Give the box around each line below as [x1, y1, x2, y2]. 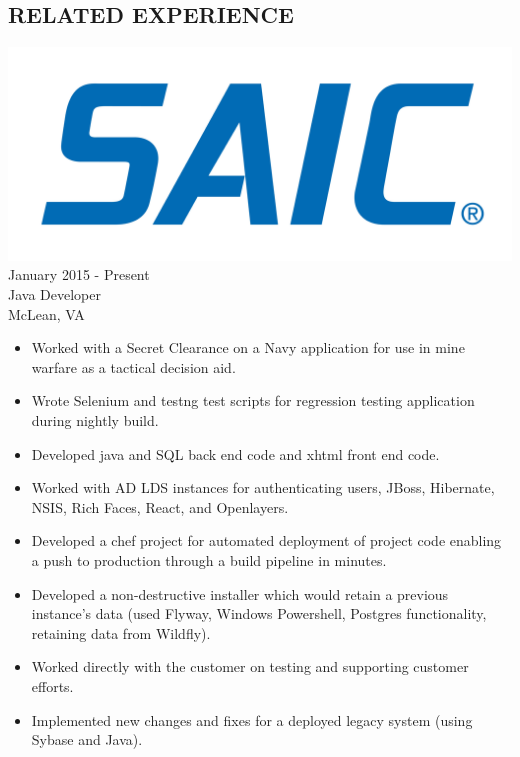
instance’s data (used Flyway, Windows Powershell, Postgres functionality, [31, 603, 487, 624]
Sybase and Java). [31, 729, 143, 750]
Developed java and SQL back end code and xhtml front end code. [31, 443, 440, 464]
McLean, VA [8, 303, 85, 324]
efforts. [31, 675, 74, 696]
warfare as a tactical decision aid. [31, 356, 236, 377]
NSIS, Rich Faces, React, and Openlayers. [31, 496, 289, 517]
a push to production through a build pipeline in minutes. [31, 549, 387, 570]
